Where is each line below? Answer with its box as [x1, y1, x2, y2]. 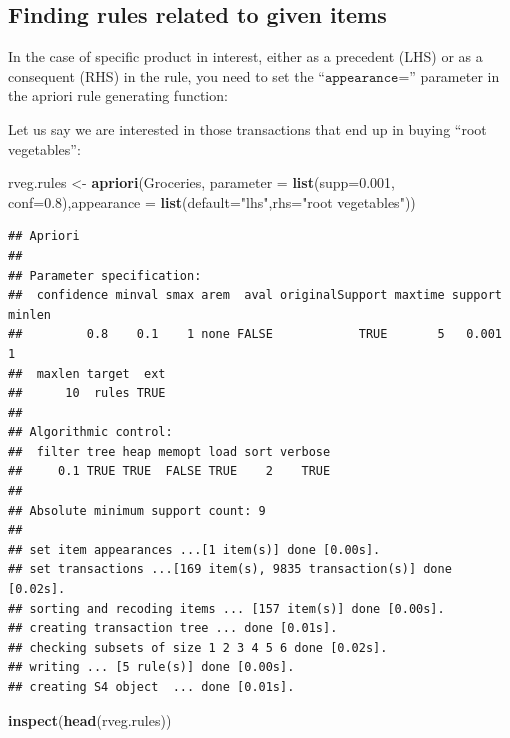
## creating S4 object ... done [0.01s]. [8, 680, 295, 695]
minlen [8, 307, 51, 322]
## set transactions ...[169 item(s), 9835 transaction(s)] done [8, 562, 452, 577]
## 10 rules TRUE [8, 386, 166, 401]
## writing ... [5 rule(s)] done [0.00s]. [8, 660, 295, 675]
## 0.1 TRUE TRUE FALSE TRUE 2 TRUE [8, 464, 331, 479]
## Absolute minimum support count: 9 [8, 503, 266, 518]
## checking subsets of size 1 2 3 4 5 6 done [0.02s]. [8, 640, 388, 655]
